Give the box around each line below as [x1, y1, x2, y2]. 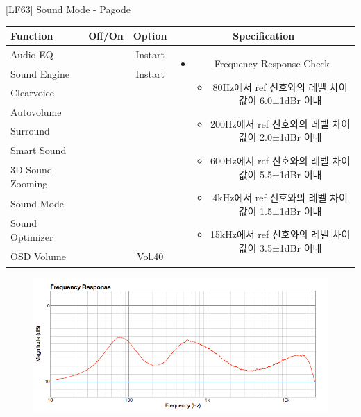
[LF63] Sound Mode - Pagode [6, 2, 131, 16]
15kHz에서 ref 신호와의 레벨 [210, 227, 329, 241]
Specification [233, 28, 295, 43]
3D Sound [10, 162, 53, 177]
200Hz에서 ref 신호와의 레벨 [210, 116, 329, 130]
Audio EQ [10, 47, 53, 62]
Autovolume [10, 104, 62, 119]
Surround [10, 124, 50, 138]
